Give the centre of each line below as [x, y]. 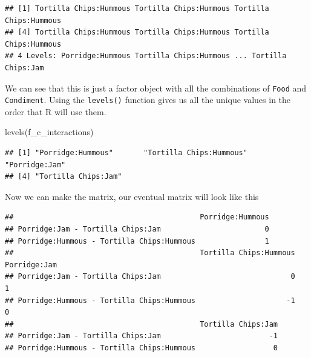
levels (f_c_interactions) [49, 132]
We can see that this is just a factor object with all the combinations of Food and [156, 88]
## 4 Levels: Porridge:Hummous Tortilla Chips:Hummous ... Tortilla [146, 56]
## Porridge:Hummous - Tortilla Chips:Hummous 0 [142, 348]
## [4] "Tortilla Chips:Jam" [64, 177]
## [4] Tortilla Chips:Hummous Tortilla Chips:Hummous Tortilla [137, 32]
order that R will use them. [56, 111]
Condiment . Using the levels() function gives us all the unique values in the [148, 100]
